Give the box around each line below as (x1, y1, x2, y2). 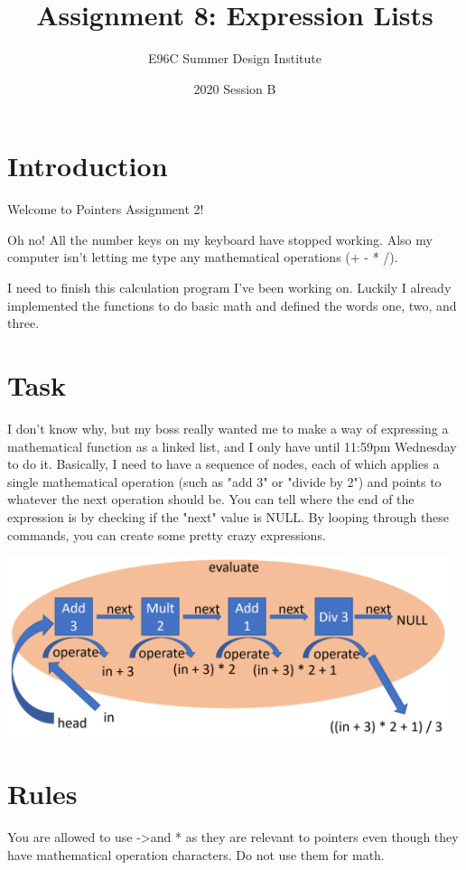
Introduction (7, 147, 168, 184)
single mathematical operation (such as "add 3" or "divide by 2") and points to (7, 472, 442, 491)
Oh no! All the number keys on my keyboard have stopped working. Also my (7, 229, 433, 248)
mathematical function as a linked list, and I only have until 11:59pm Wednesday (7, 436, 457, 455)
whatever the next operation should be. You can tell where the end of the (7, 490, 415, 509)
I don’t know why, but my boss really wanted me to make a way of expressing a (7, 418, 449, 437)
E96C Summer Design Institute (148, 49, 322, 68)
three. (7, 313, 40, 332)
